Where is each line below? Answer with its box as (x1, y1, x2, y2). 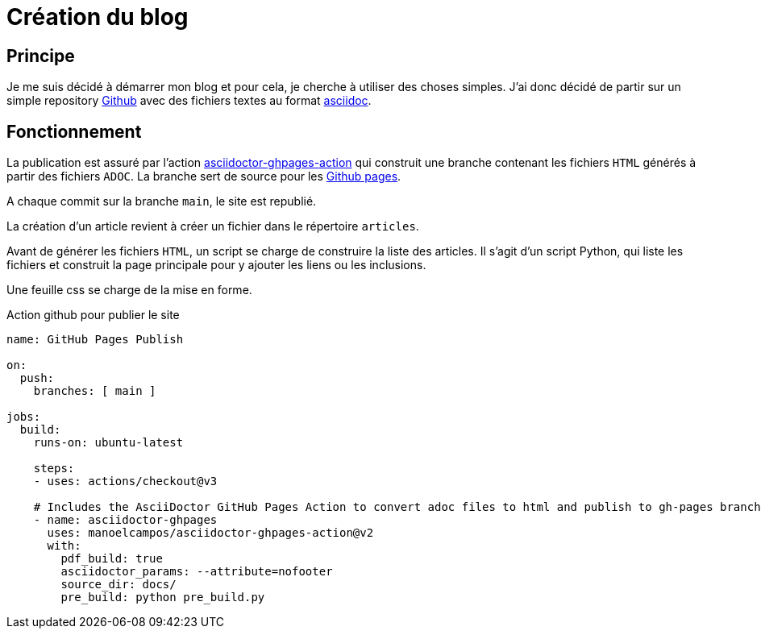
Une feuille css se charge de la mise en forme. (6, 283, 252, 297)
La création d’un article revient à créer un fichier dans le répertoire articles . (6, 219, 419, 234)
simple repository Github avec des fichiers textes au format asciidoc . (6, 93, 372, 108)
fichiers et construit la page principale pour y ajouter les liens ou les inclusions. (6, 258, 426, 272)
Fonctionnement (6, 121, 142, 142)
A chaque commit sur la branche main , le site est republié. (6, 194, 317, 209)
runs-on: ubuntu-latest (33, 436, 184, 450)
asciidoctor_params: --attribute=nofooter (60, 565, 333, 579)
